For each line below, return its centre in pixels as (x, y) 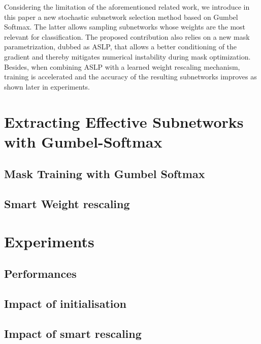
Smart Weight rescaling (67, 204)
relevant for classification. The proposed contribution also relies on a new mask (127, 36)
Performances (40, 274)
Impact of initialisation (65, 304)
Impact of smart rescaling (73, 333)
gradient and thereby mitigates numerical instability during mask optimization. (127, 56)
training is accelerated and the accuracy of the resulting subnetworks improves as (130, 77)
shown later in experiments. (47, 86)
